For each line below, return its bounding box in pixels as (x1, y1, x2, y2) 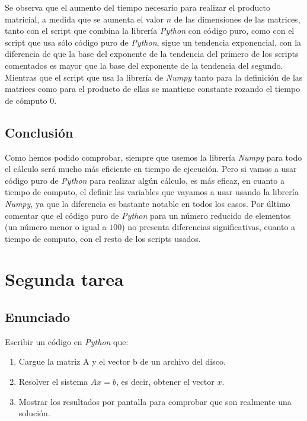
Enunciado (5, 308, 71, 326)
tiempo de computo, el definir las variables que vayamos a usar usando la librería (5, 186, 299, 198)
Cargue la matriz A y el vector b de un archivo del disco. (18, 355, 226, 368)
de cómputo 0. (5, 94, 57, 106)
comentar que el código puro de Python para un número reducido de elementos (5, 209, 291, 221)
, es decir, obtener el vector (116, 375, 215, 388)
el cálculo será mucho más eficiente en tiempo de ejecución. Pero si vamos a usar (5, 162, 297, 175)
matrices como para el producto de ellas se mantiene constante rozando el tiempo (5, 82, 300, 95)
